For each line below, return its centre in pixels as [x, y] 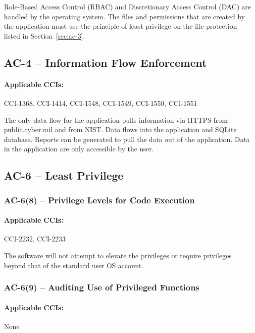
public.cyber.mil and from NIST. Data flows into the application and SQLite [120, 129]
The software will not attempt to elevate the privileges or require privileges [118, 255]
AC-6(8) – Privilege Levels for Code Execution [100, 200]
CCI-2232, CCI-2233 [35, 239]
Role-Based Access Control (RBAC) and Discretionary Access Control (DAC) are [127, 6]
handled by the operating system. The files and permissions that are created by [125, 16]
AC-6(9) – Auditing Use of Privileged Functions [102, 287]
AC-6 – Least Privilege [64, 175]
